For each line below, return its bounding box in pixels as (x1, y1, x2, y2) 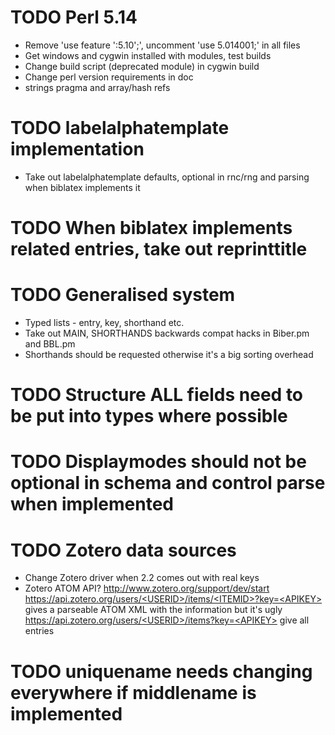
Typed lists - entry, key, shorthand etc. (24, 317, 185, 328)
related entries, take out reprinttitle (10, 238, 308, 261)
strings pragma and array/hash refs (24, 81, 171, 93)
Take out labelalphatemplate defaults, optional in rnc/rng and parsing (24, 171, 310, 183)
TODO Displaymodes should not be (10, 451, 307, 473)
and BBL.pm (24, 338, 76, 350)
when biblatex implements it (24, 181, 141, 193)
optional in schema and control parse (10, 472, 326, 495)
